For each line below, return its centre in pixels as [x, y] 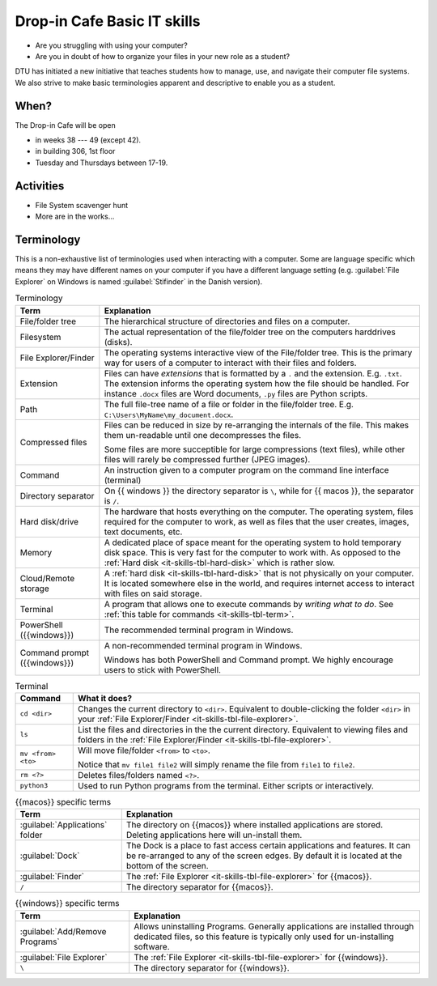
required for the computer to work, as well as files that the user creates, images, [257, 521]
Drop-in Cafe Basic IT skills [108, 21]
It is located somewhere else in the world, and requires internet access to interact [259, 583]
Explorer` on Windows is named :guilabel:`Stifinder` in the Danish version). [139, 281]
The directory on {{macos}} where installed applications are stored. [255, 825]
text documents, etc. [143, 532]
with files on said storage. [153, 593]
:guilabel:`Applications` [64, 825]
